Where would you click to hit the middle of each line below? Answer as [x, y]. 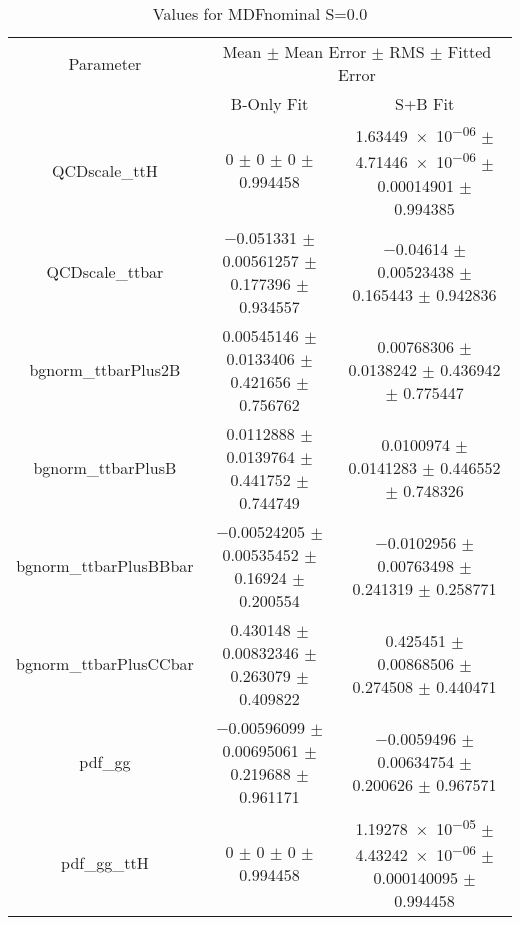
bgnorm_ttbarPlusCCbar [105, 664]
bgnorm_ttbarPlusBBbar [105, 566]
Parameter [105, 63]
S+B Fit [425, 103]
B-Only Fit [269, 103]
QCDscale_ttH [105, 170]
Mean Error [325, 51]
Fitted [469, 51]
